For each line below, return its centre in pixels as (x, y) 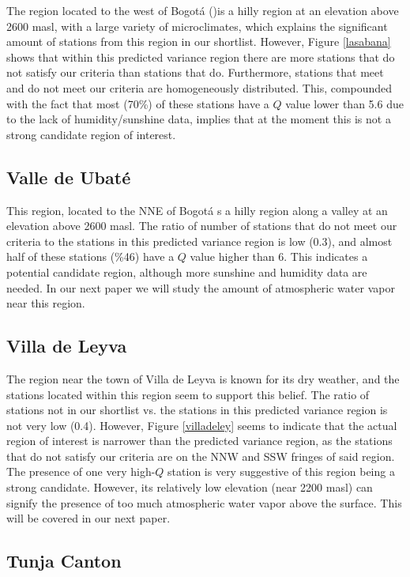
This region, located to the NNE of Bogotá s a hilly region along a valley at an (197, 210)
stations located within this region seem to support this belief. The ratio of (188, 394)
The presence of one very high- (81, 471)
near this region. (46, 303)
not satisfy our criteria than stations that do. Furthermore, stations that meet (195, 72)
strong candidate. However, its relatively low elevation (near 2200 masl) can (190, 487)
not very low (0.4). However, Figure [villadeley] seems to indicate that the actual (202, 425)
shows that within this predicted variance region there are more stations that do (201, 57)
